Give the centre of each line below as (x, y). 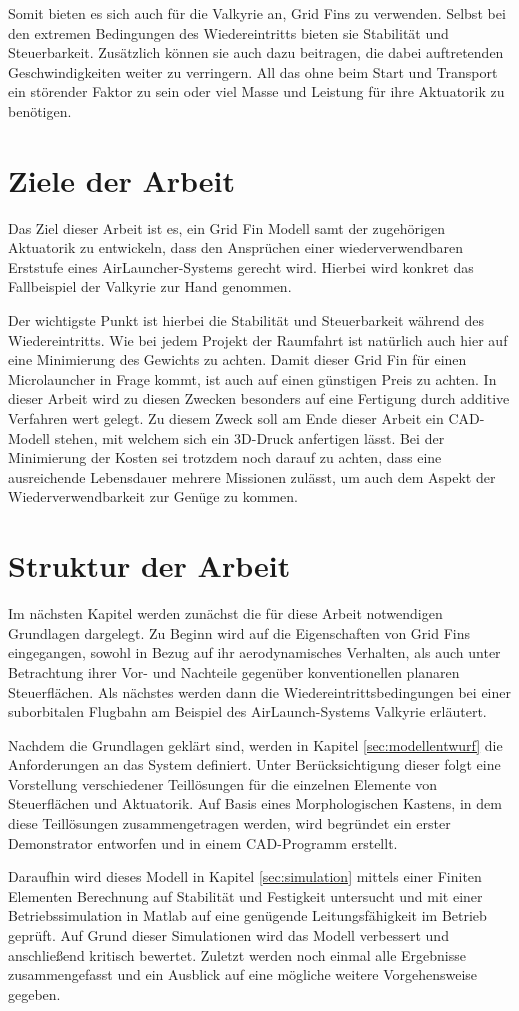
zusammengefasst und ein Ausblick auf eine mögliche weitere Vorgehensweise (243, 974)
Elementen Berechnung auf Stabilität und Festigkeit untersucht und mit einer (245, 895)
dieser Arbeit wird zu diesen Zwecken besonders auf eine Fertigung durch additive (259, 398)
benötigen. (40, 110)
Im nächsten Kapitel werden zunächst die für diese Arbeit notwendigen (225, 613)
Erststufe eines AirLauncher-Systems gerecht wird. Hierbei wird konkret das (241, 266)
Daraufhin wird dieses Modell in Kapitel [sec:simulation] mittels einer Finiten (245, 876)
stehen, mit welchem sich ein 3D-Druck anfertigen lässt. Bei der (249, 437)
